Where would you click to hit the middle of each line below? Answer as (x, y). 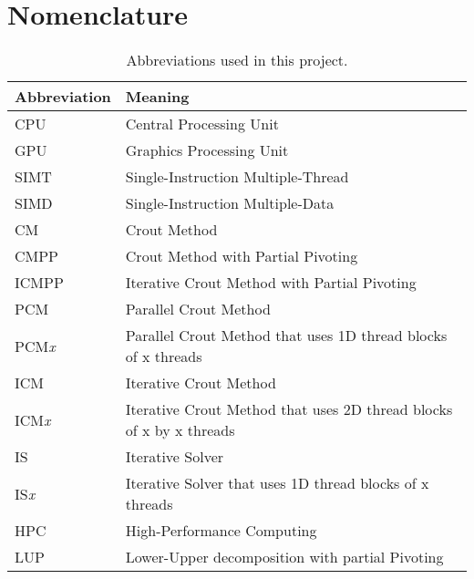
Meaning (157, 97)
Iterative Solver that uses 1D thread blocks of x (277, 483)
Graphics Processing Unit (207, 150)
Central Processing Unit (202, 124)
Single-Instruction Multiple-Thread (237, 177)
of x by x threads (180, 430)
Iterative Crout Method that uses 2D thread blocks (289, 409)
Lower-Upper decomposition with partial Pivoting (284, 557)
